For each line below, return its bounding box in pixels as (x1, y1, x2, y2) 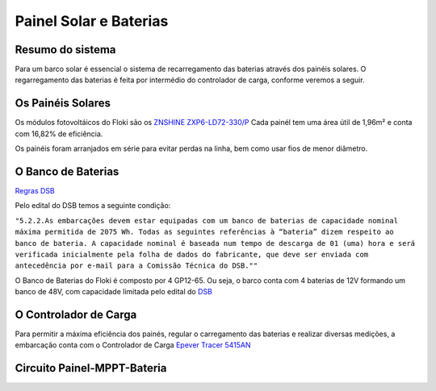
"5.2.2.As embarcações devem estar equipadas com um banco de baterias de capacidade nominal (15, 216, 399, 225)
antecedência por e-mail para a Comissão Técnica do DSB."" (15, 261, 258, 270)
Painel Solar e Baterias (15, 12, 169, 30)
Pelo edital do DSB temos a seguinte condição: (15, 201, 171, 210)
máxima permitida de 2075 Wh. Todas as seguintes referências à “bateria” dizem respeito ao (15, 227, 395, 237)
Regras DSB (15, 186, 56, 196)
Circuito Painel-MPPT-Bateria (15, 361, 167, 375)
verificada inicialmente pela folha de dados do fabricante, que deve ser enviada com (15, 250, 369, 259)
